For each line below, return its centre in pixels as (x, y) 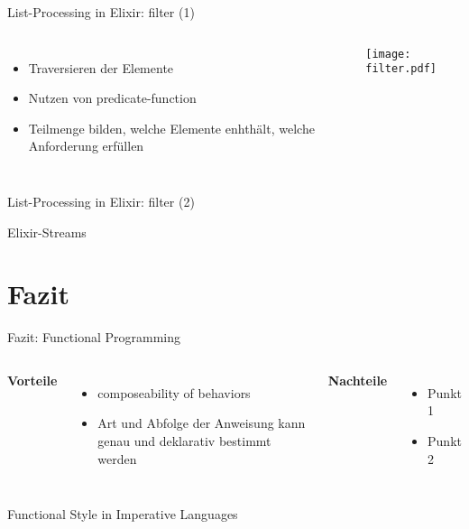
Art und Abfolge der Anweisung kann (202, 423)
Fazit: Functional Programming (94, 337)
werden (117, 458)
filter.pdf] (401, 69)
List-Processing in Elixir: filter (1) (101, 12)
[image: (388, 54)
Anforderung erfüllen (86, 146)
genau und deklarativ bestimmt (184, 441)
